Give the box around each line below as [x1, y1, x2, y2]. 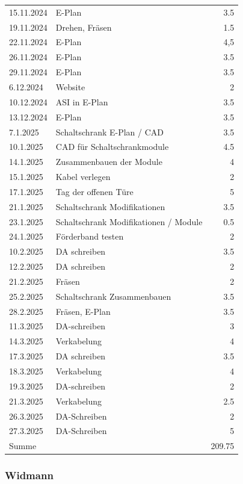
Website [55, 80, 85, 93]
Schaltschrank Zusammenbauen [55, 290, 171, 302]
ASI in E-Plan [55, 95, 108, 108]
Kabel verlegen [55, 170, 111, 183]
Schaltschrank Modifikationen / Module [55, 215, 203, 228]
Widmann [5, 468, 54, 483]
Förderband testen [55, 230, 124, 243]
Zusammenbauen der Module [55, 155, 162, 168]
